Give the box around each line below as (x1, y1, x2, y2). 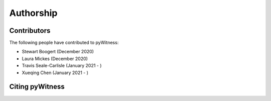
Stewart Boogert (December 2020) (22, 49, 94, 55)
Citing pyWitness (9, 83, 65, 91)
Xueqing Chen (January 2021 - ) (22, 70, 89, 76)
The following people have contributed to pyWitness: (9, 40, 119, 46)
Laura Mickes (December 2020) (22, 55, 88, 62)
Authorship (9, 7, 58, 18)
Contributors (9, 26, 51, 35)
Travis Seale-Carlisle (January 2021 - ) (22, 63, 102, 69)
